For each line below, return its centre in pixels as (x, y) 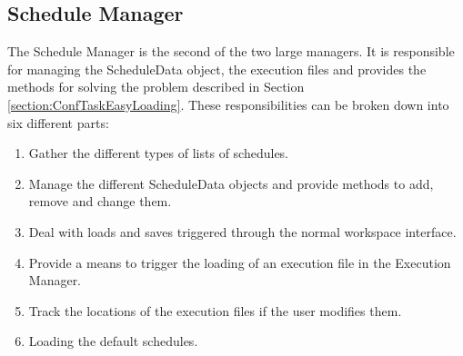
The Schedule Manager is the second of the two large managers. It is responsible (231, 51)
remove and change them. (100, 201)
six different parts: (58, 122)
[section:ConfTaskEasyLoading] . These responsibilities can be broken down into (228, 104)
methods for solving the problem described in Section (156, 87)
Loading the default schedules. (113, 341)
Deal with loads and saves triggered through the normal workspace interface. (242, 231)
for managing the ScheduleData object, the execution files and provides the (217, 69)
